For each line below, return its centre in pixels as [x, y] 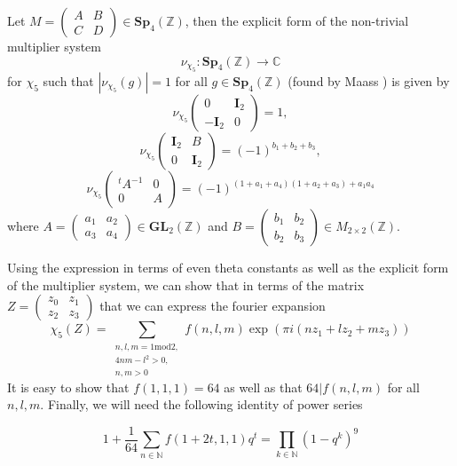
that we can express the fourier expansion [213, 306]
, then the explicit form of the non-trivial [297, 20]
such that [68, 81]
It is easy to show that [68, 387]
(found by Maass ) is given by [369, 81]
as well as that [263, 387]
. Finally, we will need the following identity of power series [201, 404]
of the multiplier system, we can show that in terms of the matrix [186, 284]
